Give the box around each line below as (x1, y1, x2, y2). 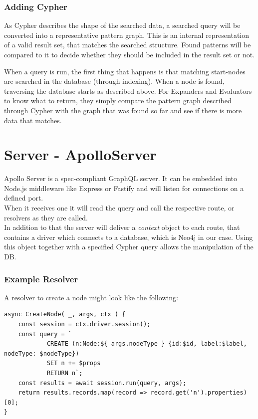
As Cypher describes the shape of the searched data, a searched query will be (4, 20, 241, 30)
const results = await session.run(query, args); (18, 379, 187, 387)
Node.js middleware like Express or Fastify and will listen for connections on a (4, 183, 244, 193)
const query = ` (18, 330, 72, 338)
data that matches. (4, 115, 62, 125)
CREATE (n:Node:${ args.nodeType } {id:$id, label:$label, (46, 340, 247, 348)
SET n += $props (46, 360, 101, 367)
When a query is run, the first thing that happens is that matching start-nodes (4, 66, 246, 76)
